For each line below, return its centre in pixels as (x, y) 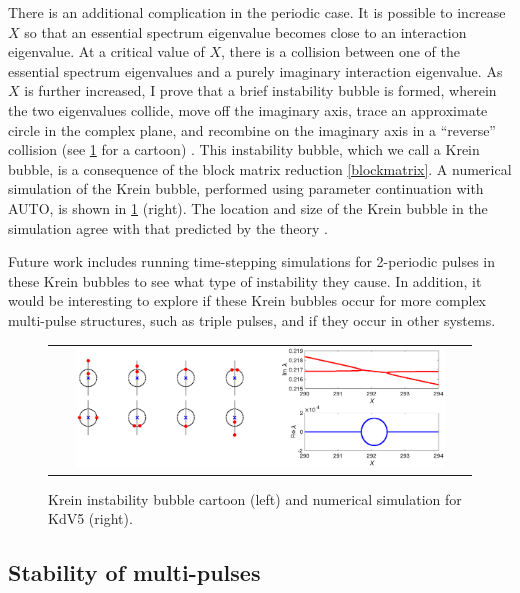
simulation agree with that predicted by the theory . (168, 227)
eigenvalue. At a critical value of (106, 51)
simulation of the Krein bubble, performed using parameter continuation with (246, 188)
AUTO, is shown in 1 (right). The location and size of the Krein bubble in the (248, 207)
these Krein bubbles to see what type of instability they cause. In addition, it (245, 280)
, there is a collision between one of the (340, 51)
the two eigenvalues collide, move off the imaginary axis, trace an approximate (248, 109)
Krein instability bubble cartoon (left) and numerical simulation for (255, 498)
